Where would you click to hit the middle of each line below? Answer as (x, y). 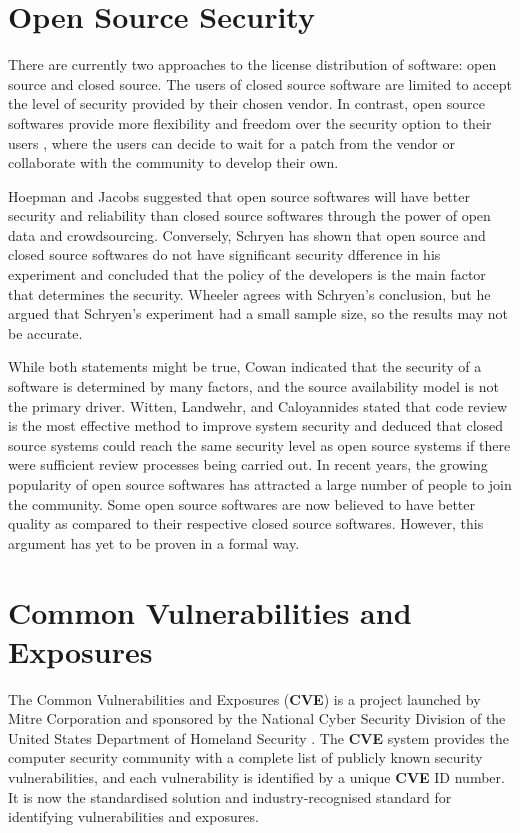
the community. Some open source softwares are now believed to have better (241, 503)
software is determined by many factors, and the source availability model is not (253, 386)
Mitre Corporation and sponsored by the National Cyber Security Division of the (257, 718)
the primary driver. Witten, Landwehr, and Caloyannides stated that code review (258, 405)
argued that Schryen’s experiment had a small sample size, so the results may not (258, 313)
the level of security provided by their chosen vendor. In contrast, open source (246, 103)
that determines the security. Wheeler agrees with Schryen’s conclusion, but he (249, 293)
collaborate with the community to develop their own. (173, 162)
